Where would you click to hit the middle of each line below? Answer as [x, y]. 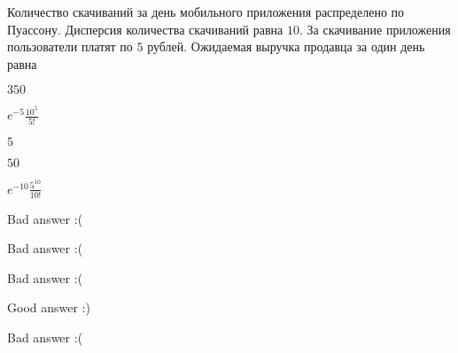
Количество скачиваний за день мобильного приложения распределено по [206, 12]
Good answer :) [49, 307]
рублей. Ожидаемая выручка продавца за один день [286, 46]
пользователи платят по [70, 46]
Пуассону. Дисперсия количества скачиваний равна [145, 29]
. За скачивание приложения [375, 29]
